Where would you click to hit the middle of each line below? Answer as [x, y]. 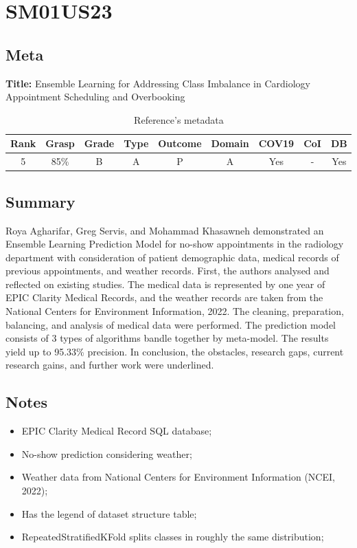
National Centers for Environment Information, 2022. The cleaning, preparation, [175, 311]
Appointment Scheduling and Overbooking [95, 97]
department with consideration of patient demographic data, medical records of [172, 257]
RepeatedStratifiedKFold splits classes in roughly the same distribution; [173, 537]
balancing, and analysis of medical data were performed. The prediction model [171, 324]
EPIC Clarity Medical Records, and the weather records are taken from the [164, 297]
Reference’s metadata [179, 119]
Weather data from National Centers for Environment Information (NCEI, [178, 477]
